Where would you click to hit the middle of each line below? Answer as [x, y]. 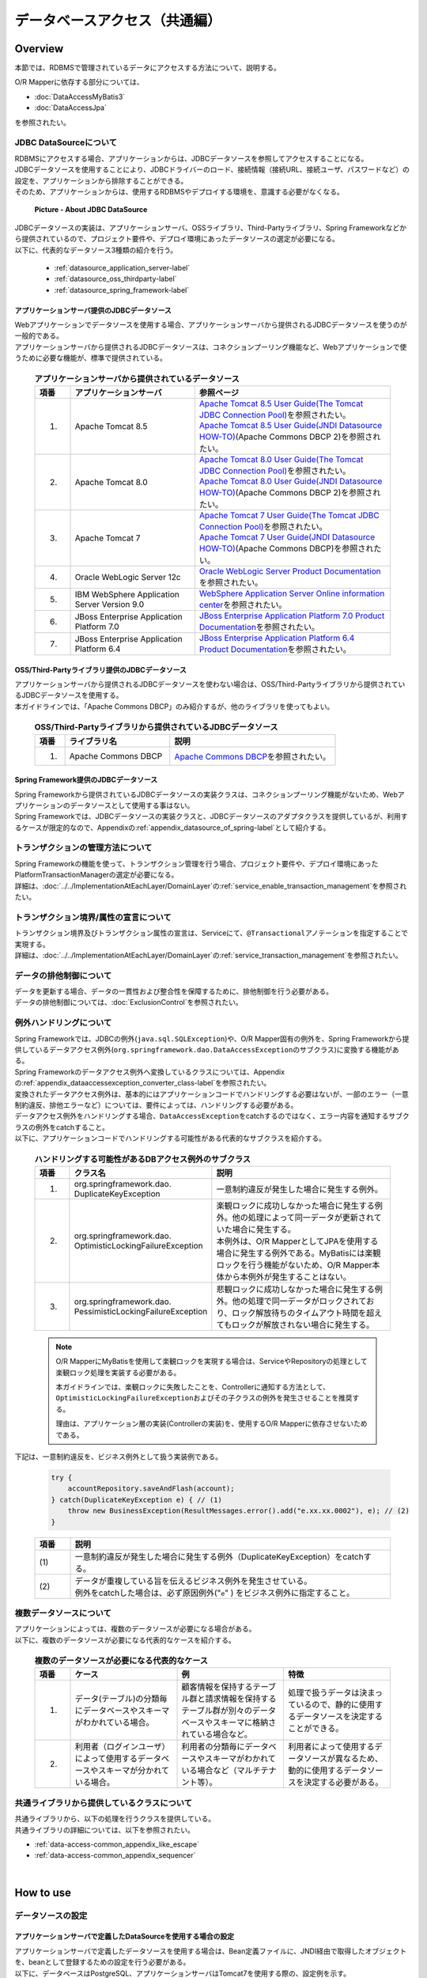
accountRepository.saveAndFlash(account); [151, 1489]
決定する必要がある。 [344, 1783]
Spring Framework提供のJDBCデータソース [86, 780]
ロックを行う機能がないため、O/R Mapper [294, 1264]
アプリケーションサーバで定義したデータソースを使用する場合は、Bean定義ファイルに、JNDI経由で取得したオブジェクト [211, 1951]
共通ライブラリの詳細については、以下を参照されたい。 [105, 1830]
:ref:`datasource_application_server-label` [122, 267]
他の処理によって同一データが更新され [303, 1217]
